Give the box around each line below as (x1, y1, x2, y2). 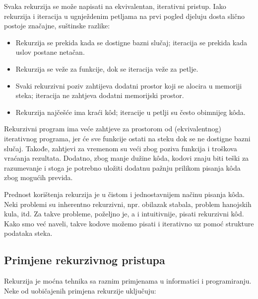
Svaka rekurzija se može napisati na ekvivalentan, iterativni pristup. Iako (4, 1, 226, 11)
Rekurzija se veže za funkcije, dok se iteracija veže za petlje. (15, 63, 198, 74)
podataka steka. (4, 228, 53, 238)
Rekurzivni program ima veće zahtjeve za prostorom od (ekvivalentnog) (4, 123, 221, 134)
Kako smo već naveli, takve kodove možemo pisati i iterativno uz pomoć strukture (4, 218, 254, 228)
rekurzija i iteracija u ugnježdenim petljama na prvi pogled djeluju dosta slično (4, 10, 245, 21)
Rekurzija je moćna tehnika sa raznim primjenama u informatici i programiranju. (4, 276, 252, 286)
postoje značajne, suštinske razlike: (4, 20, 110, 31)
